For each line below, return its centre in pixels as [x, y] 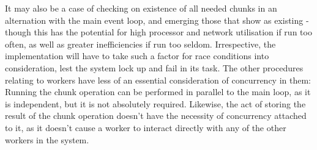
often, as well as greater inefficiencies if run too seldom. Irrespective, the [140, 44]
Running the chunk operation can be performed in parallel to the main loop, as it [158, 92]
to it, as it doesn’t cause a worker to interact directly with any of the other [146, 127]
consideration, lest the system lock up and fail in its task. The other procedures [154, 67]
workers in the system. [47, 139]
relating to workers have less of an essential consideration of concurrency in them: [158, 80]
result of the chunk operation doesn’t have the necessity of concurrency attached [156, 116]
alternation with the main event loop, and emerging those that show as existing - [157, 20]
